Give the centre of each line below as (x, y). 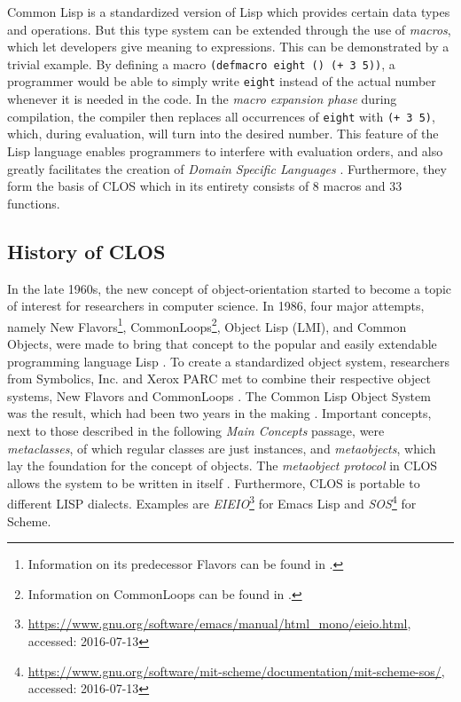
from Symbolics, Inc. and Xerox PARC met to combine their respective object (219, 379)
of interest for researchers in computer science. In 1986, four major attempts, (216, 306)
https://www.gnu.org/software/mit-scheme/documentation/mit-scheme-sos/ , (236, 670)
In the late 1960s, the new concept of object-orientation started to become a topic (230, 288)
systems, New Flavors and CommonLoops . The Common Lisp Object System (219, 395)
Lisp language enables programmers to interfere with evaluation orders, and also (225, 150)
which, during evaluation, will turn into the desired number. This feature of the (223, 134)
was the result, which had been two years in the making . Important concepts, (219, 413)
